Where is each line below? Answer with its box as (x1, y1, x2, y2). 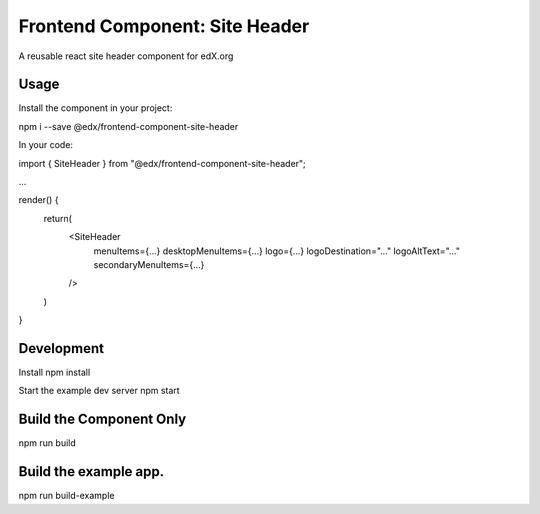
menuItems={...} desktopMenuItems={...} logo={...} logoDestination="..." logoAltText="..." (93, 245, 460, 257)
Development (18, 340, 105, 357)
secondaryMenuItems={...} (93, 258, 205, 270)
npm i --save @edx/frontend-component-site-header (18, 120, 239, 132)
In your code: (18, 139, 74, 151)
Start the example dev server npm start (18, 385, 180, 397)
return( (43, 212, 72, 224)
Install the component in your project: (18, 102, 173, 114)
